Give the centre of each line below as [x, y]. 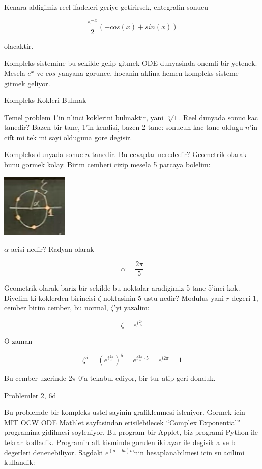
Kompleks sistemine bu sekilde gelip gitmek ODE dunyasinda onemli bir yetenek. [131, 63]
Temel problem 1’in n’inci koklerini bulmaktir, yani [84, 117]
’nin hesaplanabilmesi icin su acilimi [188, 452]
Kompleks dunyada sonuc [43, 154]
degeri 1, [245, 297]
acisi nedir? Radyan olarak [52, 249]
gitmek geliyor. [27, 83]
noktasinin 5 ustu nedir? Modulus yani [164, 297]
